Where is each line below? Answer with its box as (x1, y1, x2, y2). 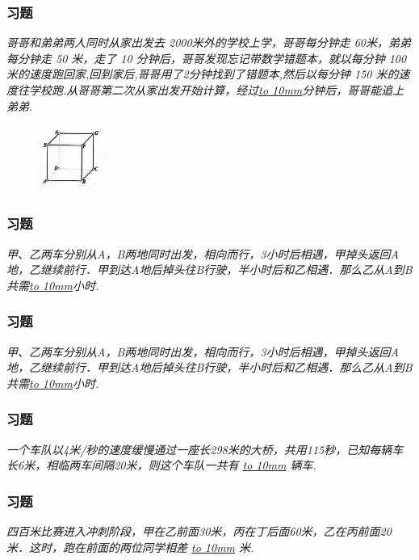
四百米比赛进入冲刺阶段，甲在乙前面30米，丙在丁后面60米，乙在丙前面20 (6, 522, 392, 539)
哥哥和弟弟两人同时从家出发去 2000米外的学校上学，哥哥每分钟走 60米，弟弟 (6, 34, 411, 51)
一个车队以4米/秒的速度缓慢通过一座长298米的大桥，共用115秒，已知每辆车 (6, 440, 404, 457)
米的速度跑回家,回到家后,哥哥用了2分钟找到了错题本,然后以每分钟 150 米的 (6, 65, 399, 82)
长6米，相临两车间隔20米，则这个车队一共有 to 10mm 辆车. (6, 457, 316, 474)
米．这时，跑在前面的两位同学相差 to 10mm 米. (6, 538, 254, 555)
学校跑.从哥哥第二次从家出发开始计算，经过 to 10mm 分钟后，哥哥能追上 (28, 82, 404, 98)
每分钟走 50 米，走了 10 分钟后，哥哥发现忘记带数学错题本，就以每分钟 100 (6, 49, 407, 66)
